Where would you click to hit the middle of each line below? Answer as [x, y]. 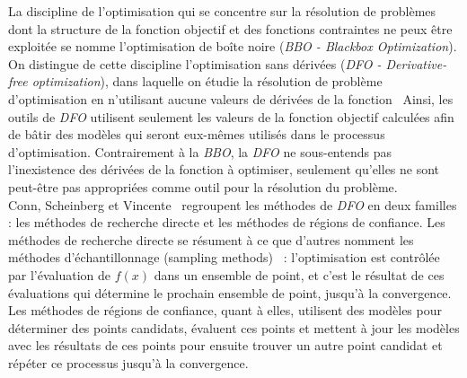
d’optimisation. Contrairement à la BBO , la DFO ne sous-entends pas [200, 151]
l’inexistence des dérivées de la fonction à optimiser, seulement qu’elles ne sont [224, 169]
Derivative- [416, 63]
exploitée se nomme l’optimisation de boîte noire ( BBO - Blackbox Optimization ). [233, 46]
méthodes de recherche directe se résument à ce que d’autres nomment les [211, 239]
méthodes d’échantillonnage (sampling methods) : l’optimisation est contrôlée [224, 257]
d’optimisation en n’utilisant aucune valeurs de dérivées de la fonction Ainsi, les [231, 98]
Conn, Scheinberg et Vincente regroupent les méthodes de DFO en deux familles [233, 204]
